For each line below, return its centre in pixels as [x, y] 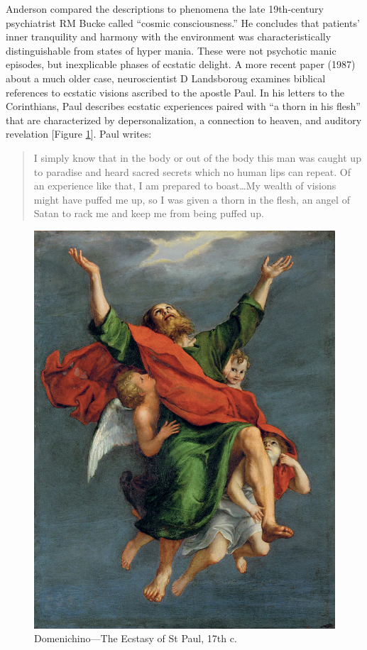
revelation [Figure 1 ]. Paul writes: [79, 134]
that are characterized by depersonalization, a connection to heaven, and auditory [184, 120]
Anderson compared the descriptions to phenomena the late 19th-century [165, 9]
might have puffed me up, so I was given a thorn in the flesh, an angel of [192, 199]
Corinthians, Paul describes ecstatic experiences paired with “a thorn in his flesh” [183, 106]
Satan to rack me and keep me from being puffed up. [149, 213]
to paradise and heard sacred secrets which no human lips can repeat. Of [192, 171]
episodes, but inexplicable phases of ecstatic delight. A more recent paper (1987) [181, 64]
